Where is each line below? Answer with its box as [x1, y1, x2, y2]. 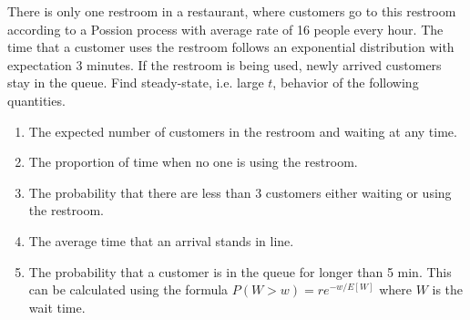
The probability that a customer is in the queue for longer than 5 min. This [28, 262, 452, 281]
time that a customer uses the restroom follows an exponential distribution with [7, 37, 455, 57]
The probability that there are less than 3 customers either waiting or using [28, 182, 452, 201]
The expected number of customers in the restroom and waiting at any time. [28, 121, 457, 140]
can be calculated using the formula [28, 280, 229, 299]
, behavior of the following [272, 73, 419, 92]
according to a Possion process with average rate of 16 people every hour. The [7, 19, 444, 38]
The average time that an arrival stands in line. [28, 231, 294, 250]
